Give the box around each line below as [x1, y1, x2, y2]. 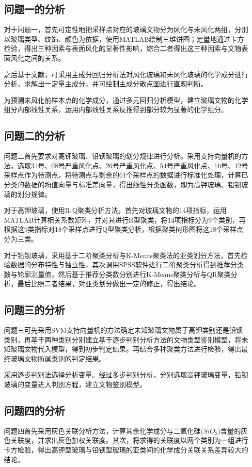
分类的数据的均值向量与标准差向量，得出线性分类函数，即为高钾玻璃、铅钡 [4, 179, 241, 189]
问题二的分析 [4, 128, 65, 143]
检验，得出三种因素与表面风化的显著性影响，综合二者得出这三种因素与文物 [4, 43, 241, 53]
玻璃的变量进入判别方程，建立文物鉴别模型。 [4, 379, 146, 389]
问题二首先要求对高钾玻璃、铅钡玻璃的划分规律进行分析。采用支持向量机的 [4, 151, 241, 161]
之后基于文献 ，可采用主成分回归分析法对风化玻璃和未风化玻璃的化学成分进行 [4, 69, 248, 79]
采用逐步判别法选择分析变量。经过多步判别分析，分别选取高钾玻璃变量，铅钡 [4, 370, 248, 380]
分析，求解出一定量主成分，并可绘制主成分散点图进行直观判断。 [4, 79, 207, 89]
